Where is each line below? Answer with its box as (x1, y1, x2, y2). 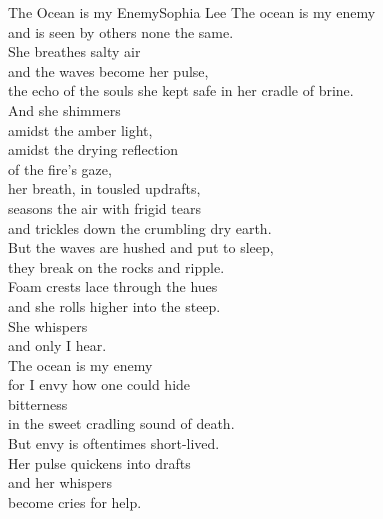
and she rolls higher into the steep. (8, 295, 221, 316)
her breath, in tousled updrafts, (8, 178, 201, 199)
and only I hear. (8, 335, 107, 356)
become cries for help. (8, 491, 142, 512)
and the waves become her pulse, (8, 60, 209, 81)
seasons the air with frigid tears (8, 197, 201, 218)
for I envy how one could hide (8, 374, 191, 395)
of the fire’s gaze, (8, 158, 112, 179)
